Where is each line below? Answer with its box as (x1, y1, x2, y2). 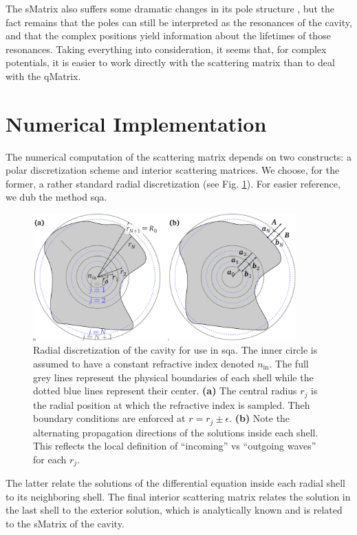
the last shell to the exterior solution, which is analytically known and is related (6, 503, 343, 517)
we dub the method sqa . (6, 190, 107, 204)
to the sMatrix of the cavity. (6, 516, 125, 531)
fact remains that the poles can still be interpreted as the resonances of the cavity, (6, 14, 352, 29)
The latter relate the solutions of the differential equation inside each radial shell (6, 476, 345, 490)
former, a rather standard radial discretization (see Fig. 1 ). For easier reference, (6, 176, 340, 190)
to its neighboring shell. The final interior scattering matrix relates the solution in (6, 489, 351, 503)
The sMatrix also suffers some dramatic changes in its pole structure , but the (6, 1, 334, 15)
